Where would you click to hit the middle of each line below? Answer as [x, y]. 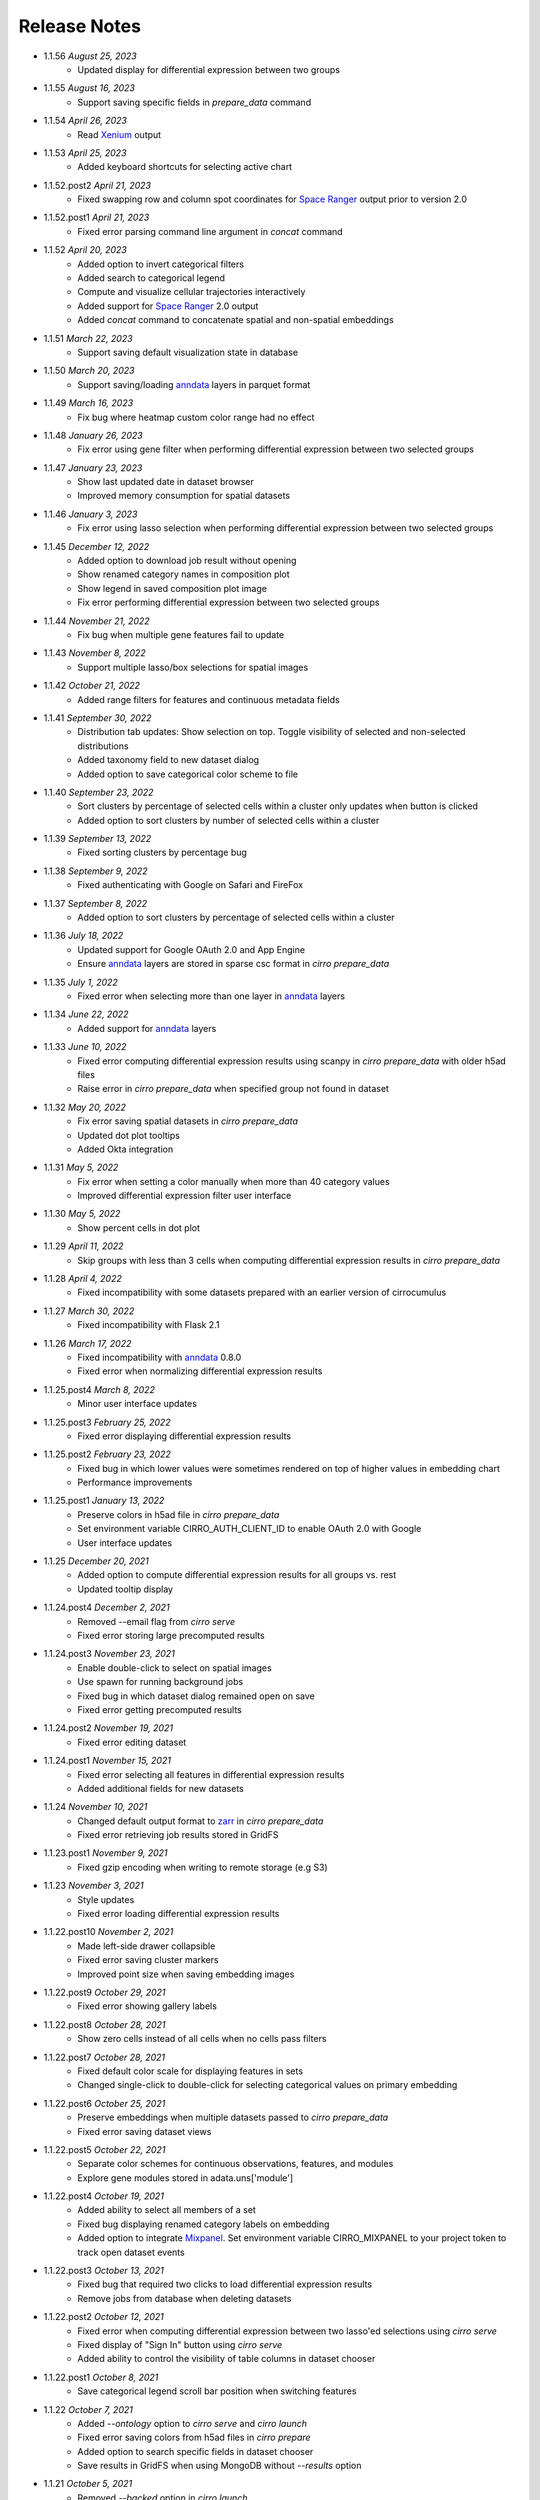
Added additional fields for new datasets [160, 1788]
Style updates [106, 1899]
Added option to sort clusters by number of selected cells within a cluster [228, 820]
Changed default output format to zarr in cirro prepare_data [200, 1821]
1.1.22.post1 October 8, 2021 [101, 2377]
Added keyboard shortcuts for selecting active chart [185, 167]
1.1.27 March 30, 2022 [89, 1311]
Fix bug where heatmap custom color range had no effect [196, 417]
